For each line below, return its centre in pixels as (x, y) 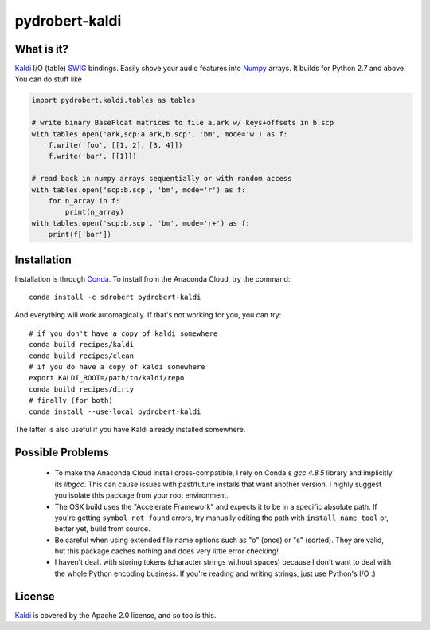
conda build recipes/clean (82, 356)
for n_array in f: (84, 201)
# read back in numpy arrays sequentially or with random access (162, 179)
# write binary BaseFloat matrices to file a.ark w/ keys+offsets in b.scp (183, 123)
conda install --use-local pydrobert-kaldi (115, 411)
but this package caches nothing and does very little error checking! (166, 551)
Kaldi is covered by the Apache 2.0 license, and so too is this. (115, 615)
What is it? (42, 49)
